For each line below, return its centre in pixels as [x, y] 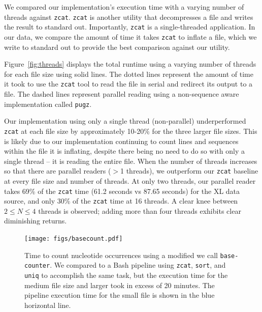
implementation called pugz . [48, 104]
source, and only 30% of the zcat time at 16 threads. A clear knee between [121, 201]
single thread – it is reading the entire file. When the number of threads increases [131, 161]
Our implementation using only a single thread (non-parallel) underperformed [125, 121]
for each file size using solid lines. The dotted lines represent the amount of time [129, 74]
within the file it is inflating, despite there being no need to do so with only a [124, 151]
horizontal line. [48, 305]
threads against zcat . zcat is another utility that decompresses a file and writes [129, 17]
